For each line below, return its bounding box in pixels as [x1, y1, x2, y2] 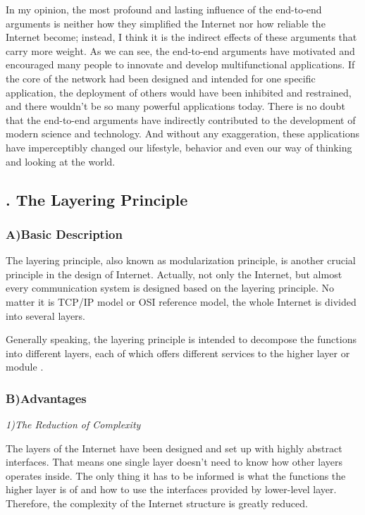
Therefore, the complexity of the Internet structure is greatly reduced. [6, 496, 308, 511]
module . [6, 359, 44, 374]
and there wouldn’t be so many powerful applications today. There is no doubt [6, 99, 345, 113]
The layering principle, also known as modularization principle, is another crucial [6, 253, 356, 268]
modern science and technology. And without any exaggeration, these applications [6, 126, 359, 141]
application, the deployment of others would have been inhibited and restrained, [6, 85, 352, 99]
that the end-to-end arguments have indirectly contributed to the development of [6, 112, 356, 127]
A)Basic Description [6, 225, 123, 242]
